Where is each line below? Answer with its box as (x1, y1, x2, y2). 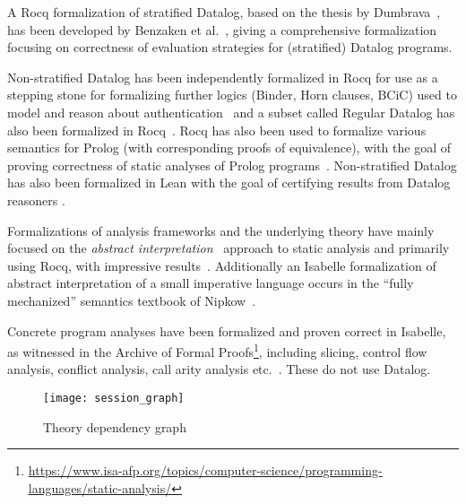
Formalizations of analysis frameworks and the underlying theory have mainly (7, 221, 435, 239)
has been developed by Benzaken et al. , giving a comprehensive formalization (7, 20, 437, 39)
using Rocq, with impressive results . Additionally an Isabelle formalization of (7, 256, 436, 274)
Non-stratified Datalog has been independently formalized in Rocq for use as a (7, 67, 438, 86)
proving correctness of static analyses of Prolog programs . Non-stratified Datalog (7, 155, 457, 174)
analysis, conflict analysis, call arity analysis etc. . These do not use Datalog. (7, 360, 431, 378)
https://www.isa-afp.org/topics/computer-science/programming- (28, 461, 383, 480)
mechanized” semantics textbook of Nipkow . (7, 291, 256, 309)
